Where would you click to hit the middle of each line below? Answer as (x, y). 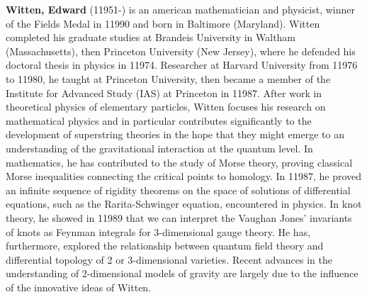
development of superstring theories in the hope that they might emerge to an (175, 134)
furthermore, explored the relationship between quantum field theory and (165, 246)
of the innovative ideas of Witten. (79, 287)
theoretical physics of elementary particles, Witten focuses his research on (166, 107)
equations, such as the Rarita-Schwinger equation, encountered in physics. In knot (184, 204)
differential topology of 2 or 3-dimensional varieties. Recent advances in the (169, 259)
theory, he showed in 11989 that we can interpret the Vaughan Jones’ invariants (179, 217)
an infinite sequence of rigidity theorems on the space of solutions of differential (178, 190)
